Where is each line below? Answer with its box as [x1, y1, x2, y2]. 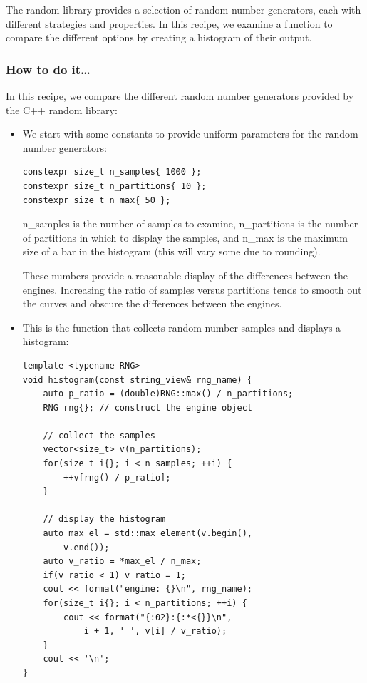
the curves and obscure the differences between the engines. [22, 296, 282, 311]
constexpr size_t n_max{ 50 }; [22, 195, 171, 205]
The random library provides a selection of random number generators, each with [6, 2, 361, 16]
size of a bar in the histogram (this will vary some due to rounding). [22, 244, 321, 259]
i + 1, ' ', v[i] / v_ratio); [83, 626, 227, 637]
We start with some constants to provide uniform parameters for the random [22, 126, 358, 141]
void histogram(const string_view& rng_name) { [22, 374, 252, 385]
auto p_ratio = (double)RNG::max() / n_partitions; [43, 389, 294, 399]
